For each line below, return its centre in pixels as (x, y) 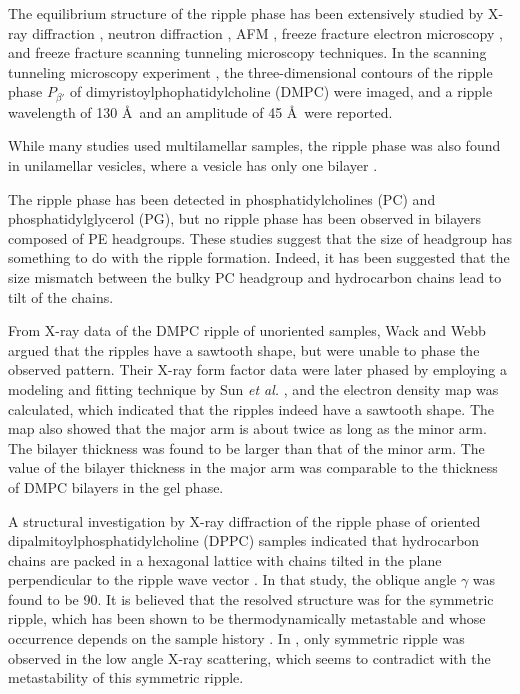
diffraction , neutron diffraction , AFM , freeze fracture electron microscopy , (267, 32)
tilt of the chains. (61, 296)
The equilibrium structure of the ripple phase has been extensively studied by (246, 13)
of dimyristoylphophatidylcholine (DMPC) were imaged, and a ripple (281, 91)
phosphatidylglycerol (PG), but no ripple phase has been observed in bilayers (245, 218)
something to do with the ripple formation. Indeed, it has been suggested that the (259, 257)
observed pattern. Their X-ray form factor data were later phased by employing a (258, 369)
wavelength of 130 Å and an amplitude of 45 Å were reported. (200, 111)
